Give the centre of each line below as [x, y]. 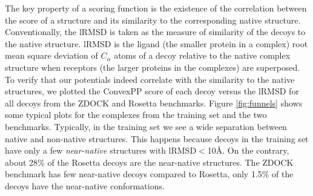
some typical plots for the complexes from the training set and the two [136, 115]
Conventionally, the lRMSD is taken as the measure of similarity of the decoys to [155, 32]
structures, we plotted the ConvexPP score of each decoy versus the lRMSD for [152, 91]
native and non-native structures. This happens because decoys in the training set [157, 138]
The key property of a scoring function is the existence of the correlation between [156, 8]
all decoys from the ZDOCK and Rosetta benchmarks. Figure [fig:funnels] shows [154, 103]
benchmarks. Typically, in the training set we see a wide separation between [146, 126]
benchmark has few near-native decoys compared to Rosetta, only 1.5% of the [149, 174]
